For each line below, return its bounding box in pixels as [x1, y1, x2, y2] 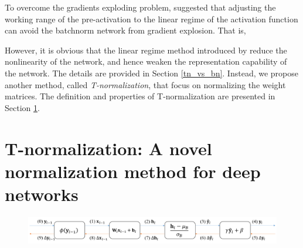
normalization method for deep [5, 159, 261, 183]
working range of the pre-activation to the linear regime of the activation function [5, 12, 298, 25]
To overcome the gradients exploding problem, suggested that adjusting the [5, 1, 276, 13]
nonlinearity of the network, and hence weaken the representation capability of [5, 55, 287, 68]
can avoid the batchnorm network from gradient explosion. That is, [5, 24, 246, 36]
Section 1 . [5, 101, 40, 113]
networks [5, 182, 79, 206]
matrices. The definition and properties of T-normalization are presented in [5, 90, 275, 102]
